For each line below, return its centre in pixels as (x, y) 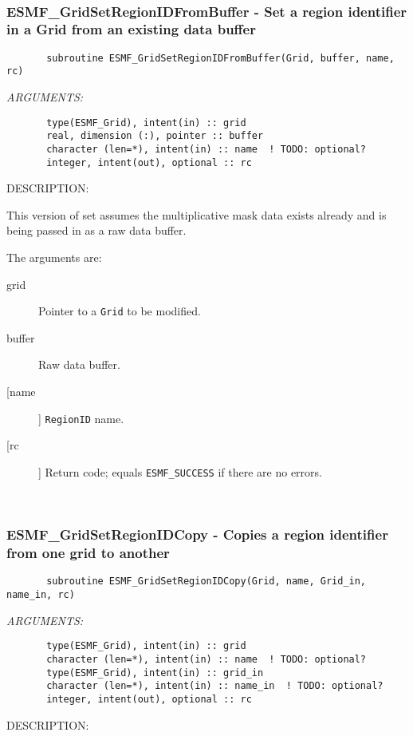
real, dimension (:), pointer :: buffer (155, 136)
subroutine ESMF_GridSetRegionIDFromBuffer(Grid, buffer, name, (220, 58)
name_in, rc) (41, 594)
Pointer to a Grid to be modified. (120, 311)
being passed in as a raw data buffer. (96, 230)
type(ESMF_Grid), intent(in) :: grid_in (155, 673)
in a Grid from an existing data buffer (131, 29)
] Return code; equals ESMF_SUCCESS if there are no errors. (180, 471)
